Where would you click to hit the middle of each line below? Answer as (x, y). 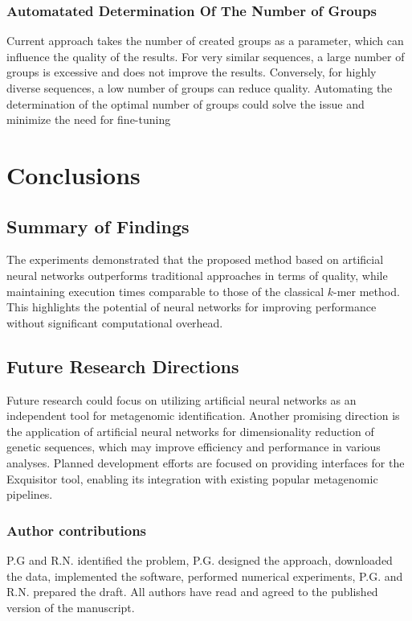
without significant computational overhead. (115, 322)
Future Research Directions (123, 366)
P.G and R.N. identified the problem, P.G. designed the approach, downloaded (200, 559)
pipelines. (30, 494)
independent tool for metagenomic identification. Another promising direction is (203, 415)
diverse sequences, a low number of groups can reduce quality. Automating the (200, 88)
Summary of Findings (98, 226)
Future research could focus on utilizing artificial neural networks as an (182, 399)
